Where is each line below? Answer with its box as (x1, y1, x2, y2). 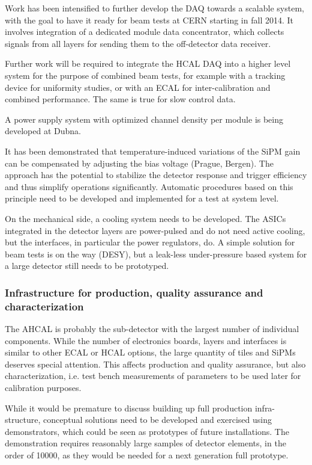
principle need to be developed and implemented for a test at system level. (5, 192, 279, 205)
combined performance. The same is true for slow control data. (5, 93, 236, 105)
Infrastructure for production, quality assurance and (5, 285, 263, 300)
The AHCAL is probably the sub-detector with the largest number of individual (5, 322, 299, 335)
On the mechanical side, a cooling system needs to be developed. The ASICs (5, 212, 286, 224)
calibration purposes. (5, 381, 82, 393)
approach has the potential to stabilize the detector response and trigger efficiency (5, 168, 307, 181)
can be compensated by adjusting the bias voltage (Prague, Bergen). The (5, 156, 274, 169)
